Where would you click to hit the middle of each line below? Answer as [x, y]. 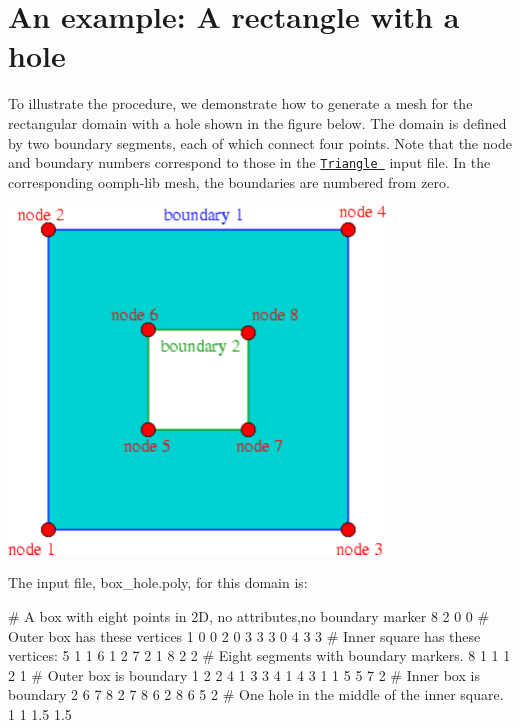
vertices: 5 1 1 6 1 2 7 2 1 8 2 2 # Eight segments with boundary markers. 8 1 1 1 [259, 655]
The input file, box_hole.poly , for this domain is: [158, 582]
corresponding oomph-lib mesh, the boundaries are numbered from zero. [229, 181]
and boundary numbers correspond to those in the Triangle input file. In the [249, 162]
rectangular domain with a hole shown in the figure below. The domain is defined [257, 122]
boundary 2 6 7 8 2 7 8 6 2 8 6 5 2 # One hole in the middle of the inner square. [256, 694]
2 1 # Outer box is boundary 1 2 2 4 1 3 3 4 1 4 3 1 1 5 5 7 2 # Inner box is [244, 674]
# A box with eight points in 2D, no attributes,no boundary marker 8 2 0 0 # [249, 616]
